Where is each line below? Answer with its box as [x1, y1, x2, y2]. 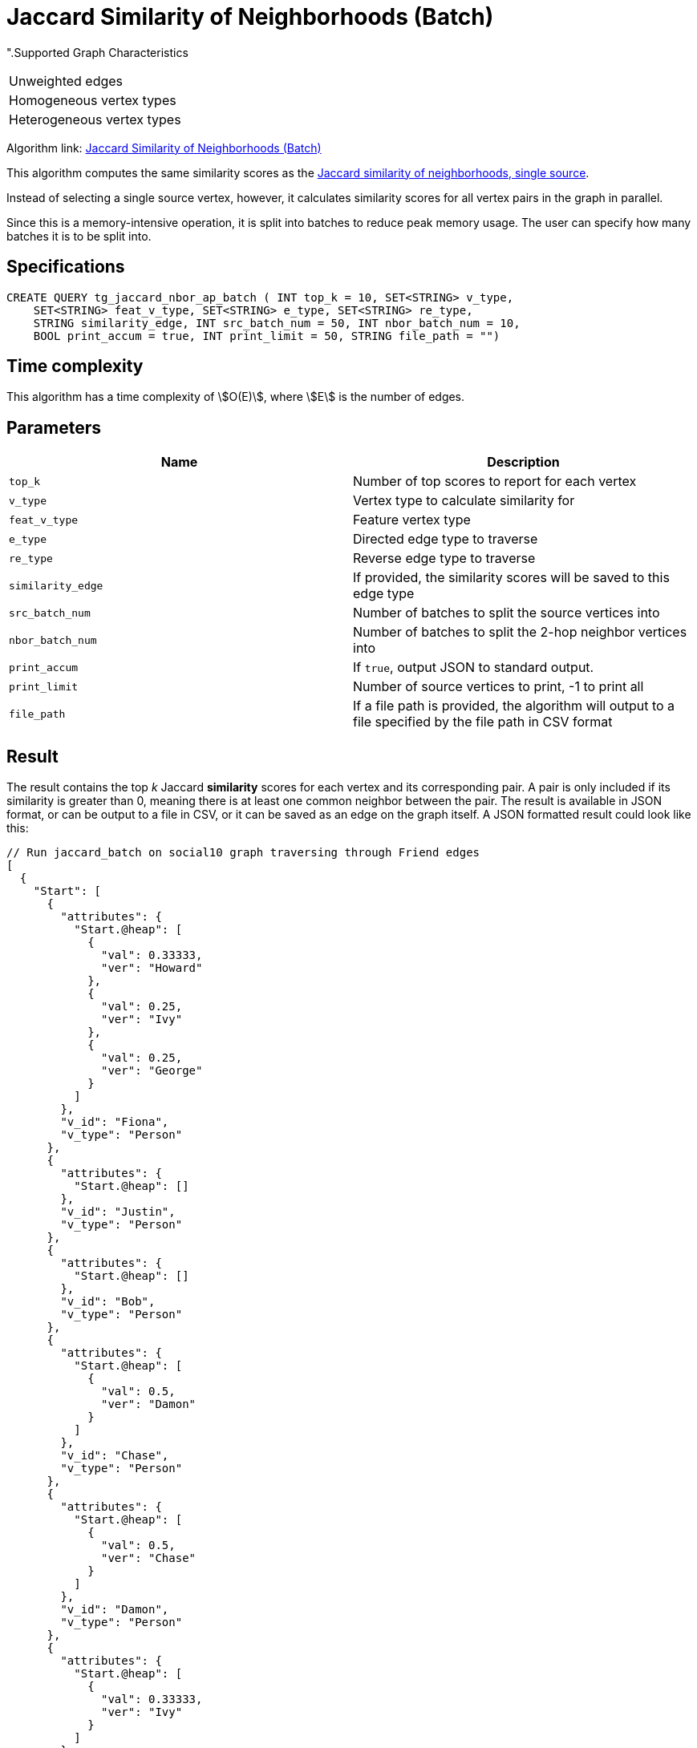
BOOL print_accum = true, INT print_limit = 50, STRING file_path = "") [33, 329, 500, 342]
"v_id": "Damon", [60, 1603, 169, 1616]
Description [487, 454, 560, 471]
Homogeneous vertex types [9, 91, 176, 108]
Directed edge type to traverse [353, 531, 538, 548]
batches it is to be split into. [6, 229, 152, 243]
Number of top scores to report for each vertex [353, 473, 637, 490]
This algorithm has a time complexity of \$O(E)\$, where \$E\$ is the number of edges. [6, 390, 465, 404]
